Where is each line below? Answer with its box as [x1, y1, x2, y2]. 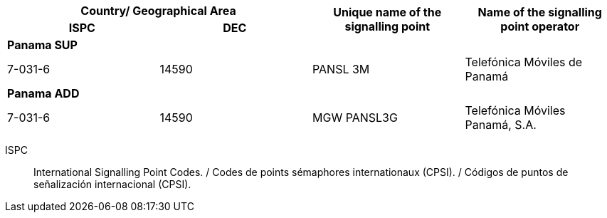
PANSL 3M [312, 62, 370, 76]
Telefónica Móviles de [465, 55, 583, 69]
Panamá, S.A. [465, 118, 537, 132]
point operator [500, 19, 580, 33]
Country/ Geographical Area [80, 4, 236, 18]
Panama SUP [7, 38, 78, 52]
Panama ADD [7, 86, 80, 100]
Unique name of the [333, 5, 442, 19]
